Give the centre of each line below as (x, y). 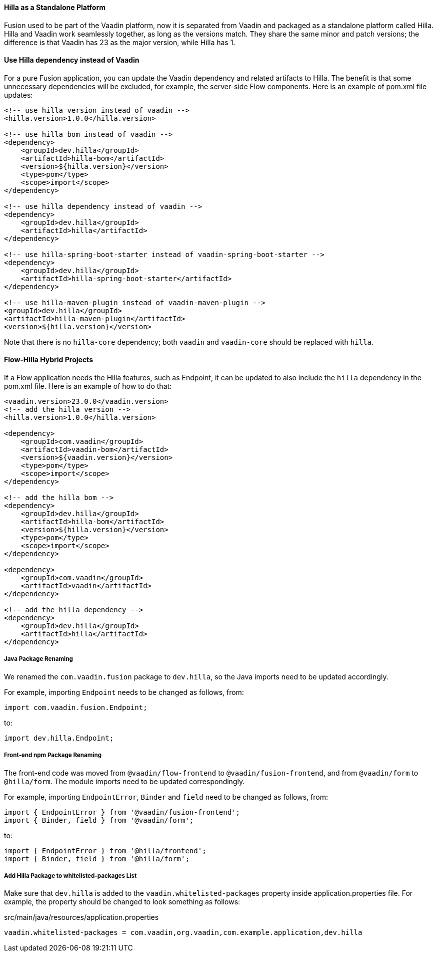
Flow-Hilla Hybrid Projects (48, 360)
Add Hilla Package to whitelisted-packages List (70, 876)
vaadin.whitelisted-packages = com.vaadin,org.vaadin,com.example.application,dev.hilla (183, 933)
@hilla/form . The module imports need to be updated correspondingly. (124, 781)
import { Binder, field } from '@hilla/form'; (97, 859)
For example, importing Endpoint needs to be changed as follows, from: (124, 692)
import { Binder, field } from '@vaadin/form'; (99, 820)
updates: (18, 95)
